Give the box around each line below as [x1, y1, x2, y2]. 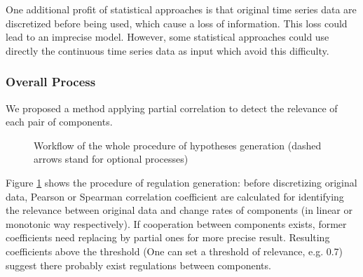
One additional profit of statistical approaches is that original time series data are [6, 2, 357, 16]
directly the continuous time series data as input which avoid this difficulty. [6, 43, 329, 58]
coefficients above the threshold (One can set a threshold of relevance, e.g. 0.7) [6, 243, 343, 258]
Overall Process [6, 73, 96, 90]
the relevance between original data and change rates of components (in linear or [6, 203, 352, 217]
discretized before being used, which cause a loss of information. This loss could [6, 15, 348, 30]
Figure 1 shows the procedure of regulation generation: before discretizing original [6, 175, 357, 189]
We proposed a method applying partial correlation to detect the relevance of [6, 100, 338, 115]
